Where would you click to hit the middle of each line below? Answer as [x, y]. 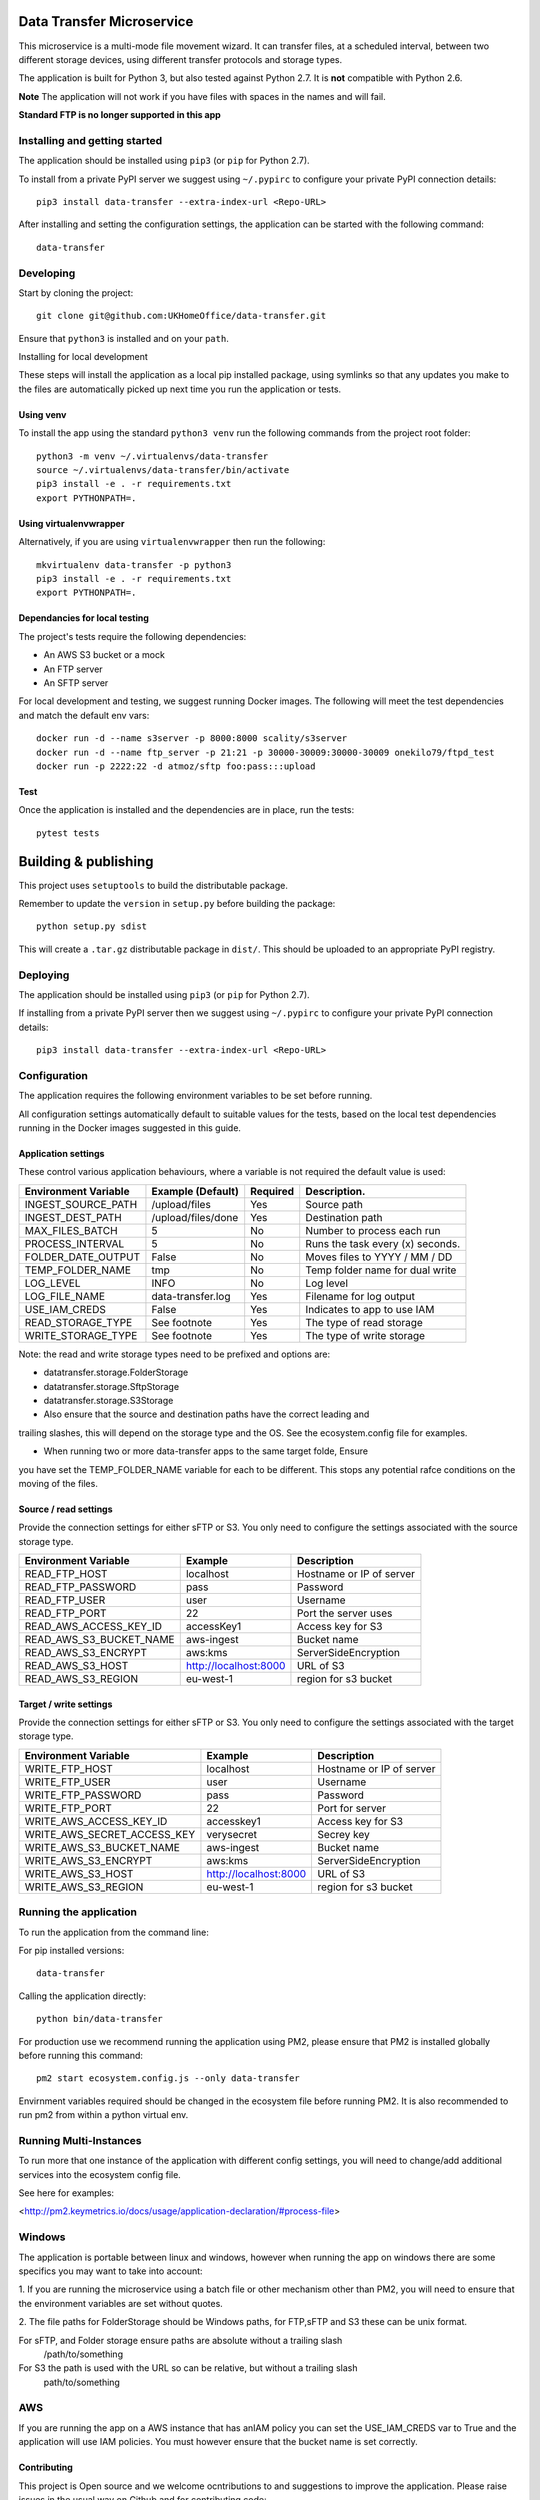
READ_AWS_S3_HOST [76, 1666]
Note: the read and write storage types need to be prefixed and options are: [174, 1354]
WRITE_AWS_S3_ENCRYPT [88, 1860]
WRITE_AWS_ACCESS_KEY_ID [96, 1821]
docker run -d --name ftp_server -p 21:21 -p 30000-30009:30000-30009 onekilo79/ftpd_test [265, 752]
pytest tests [68, 833]
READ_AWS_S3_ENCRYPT [86, 1653]
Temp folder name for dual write [381, 1270]
